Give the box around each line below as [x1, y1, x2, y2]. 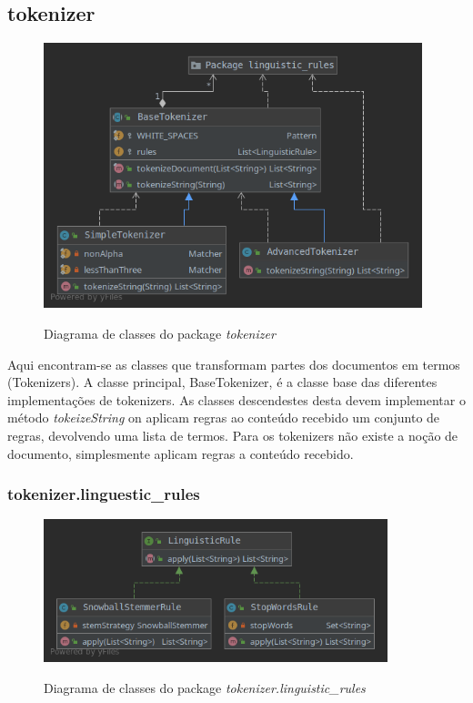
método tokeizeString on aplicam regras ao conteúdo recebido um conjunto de [7, 408, 440, 427]
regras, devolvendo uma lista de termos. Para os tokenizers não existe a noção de [7, 425, 458, 444]
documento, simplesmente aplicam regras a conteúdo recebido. [7, 443, 354, 463]
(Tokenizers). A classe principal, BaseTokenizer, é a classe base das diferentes [7, 372, 438, 392]
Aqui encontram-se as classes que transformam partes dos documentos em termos [7, 354, 460, 373]
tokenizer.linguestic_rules [7, 483, 200, 505]
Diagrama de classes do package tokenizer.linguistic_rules [44, 678, 366, 697]
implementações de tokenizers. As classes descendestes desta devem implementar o [7, 390, 466, 409]
